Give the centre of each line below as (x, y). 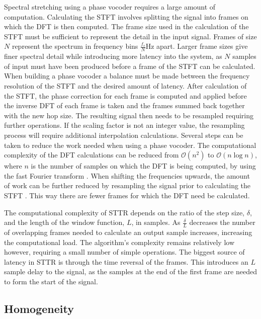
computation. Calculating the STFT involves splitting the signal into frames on (126, 16)
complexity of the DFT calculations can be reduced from (92, 155)
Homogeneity (39, 308)
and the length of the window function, (64, 222)
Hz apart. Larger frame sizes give (197, 46)
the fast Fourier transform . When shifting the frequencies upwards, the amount (127, 175)
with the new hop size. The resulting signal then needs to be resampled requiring (129, 115)
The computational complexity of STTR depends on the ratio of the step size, (124, 212)
